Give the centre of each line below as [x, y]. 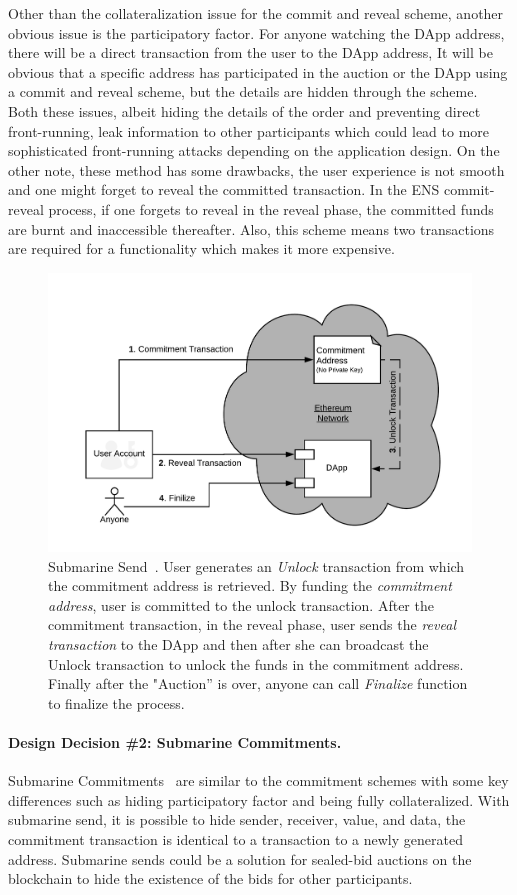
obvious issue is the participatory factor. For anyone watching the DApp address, [256, 32]
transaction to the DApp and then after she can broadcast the [238, 644]
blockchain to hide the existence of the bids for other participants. [210, 878]
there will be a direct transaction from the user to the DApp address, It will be [250, 52]
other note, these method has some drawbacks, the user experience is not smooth [256, 169]
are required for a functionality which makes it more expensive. [201, 248]
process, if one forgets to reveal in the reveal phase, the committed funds [271, 208]
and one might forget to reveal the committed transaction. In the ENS [224, 189]
